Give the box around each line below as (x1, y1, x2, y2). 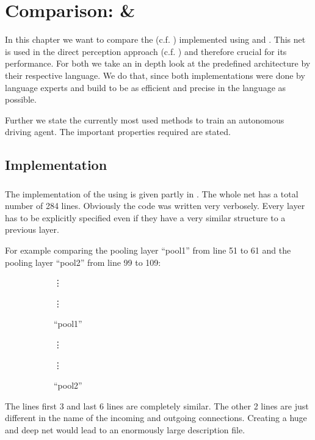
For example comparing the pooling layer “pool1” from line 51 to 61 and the (5, 243, 291, 256)
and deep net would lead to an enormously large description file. (5, 423, 245, 436)
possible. (5, 93, 37, 106)
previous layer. (5, 223, 59, 236)
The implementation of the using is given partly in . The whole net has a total (5, 187, 299, 200)
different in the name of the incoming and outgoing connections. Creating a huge (5, 411, 307, 424)
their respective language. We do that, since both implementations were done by (5, 68, 305, 81)
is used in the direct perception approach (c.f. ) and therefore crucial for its (5, 45, 287, 57)
